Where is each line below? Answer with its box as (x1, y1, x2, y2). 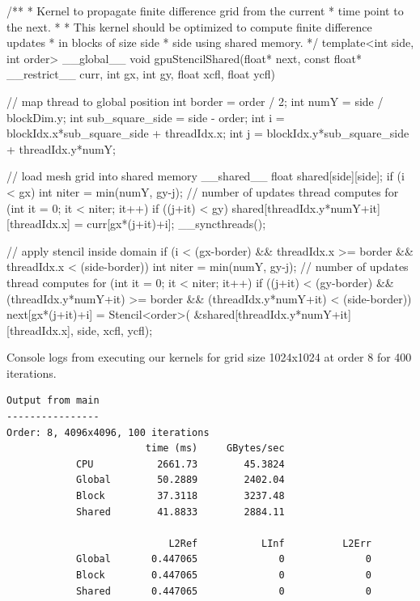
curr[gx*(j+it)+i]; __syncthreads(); (87, 215, 266, 232)
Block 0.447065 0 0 (75, 569, 372, 581)
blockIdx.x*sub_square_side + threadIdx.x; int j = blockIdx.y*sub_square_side (6, 125, 409, 142)
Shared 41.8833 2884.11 (75, 506, 285, 518)
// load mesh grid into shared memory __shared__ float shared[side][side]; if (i (6, 167, 405, 184)
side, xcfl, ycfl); (77, 321, 153, 338)
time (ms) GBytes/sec (145, 442, 285, 455)
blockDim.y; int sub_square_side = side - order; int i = (6, 108, 285, 125)
